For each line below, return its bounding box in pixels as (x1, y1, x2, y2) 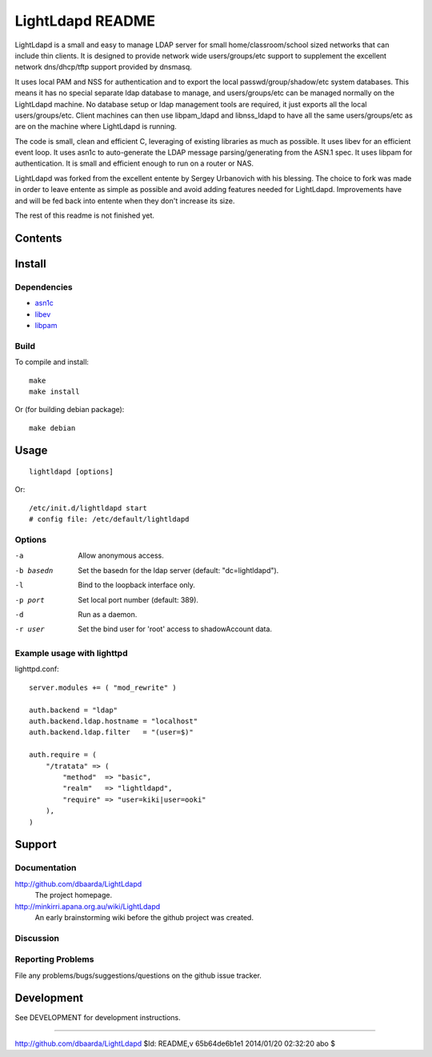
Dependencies (14, 281, 74, 292)
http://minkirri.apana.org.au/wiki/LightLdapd (14, 901, 161, 911)
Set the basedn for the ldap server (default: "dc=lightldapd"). (78, 565, 279, 575)
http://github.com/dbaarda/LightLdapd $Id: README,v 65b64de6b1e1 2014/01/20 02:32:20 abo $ (14, 1039, 336, 1048)
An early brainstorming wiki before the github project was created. (34, 912, 254, 922)
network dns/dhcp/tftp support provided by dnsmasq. (14, 62, 192, 72)
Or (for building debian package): (14, 405, 125, 414)
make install (29, 386, 80, 396)
